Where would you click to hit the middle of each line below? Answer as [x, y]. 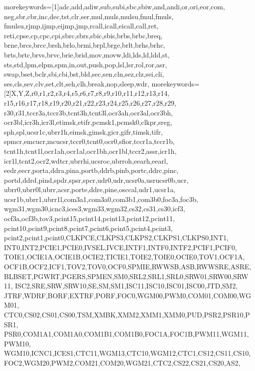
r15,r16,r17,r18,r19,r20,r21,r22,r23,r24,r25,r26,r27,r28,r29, [90, 102]
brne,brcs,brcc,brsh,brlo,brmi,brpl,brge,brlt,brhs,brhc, [85, 45]
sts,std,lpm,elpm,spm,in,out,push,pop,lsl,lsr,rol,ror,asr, [85, 64]
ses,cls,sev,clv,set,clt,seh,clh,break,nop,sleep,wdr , [77, 83]
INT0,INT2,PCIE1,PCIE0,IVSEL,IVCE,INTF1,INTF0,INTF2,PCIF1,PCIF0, [121, 247]
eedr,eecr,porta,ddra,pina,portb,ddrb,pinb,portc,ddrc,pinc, [91, 170]
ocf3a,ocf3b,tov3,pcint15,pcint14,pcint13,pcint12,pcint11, [89, 218]
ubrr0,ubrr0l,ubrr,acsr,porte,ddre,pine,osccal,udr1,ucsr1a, [90, 189]
